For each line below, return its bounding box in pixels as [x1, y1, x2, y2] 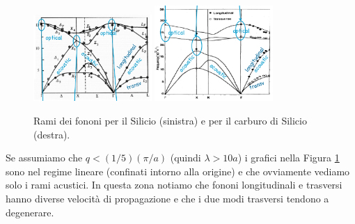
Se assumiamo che [6, 150, 83, 165]
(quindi [170, 150, 201, 165]
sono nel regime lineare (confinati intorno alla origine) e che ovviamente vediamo [6, 163, 350, 178]
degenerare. [6, 205, 54, 219]
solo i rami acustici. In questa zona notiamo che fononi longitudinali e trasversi [6, 177, 342, 192]
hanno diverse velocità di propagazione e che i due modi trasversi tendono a [6, 191, 329, 205]
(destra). [33, 127, 70, 141]
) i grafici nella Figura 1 [237, 150, 340, 165]
